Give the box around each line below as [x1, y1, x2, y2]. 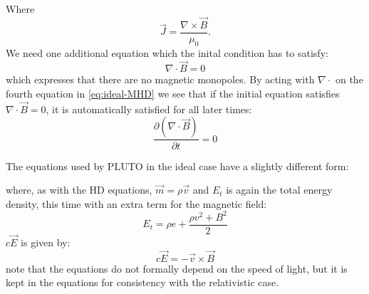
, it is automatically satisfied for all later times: [46, 101, 252, 116]
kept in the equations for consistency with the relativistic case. [6, 275, 279, 290]
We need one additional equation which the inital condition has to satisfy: [6, 45, 328, 60]
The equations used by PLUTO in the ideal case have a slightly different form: [6, 158, 349, 173]
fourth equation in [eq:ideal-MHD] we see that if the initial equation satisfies [6, 86, 340, 101]
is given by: [21, 235, 71, 250]
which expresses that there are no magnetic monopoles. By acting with [6, 72, 315, 87]
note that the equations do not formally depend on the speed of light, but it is [6, 261, 348, 275]
